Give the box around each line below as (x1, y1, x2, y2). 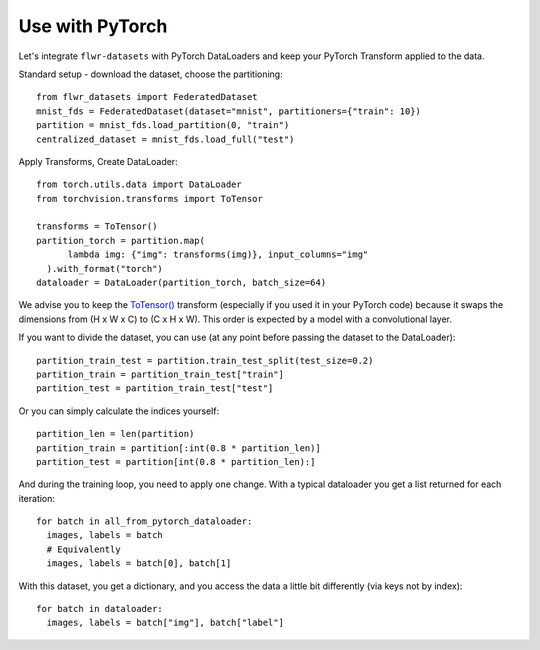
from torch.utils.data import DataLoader (36, 179, 242, 190)
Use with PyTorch (18, 15, 168, 37)
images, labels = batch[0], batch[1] (46, 558, 232, 569)
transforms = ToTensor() (36, 221, 158, 232)
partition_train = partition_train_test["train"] (36, 368, 285, 380)
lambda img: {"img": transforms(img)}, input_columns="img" (67, 249, 369, 260)
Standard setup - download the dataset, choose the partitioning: (18, 68, 284, 80)
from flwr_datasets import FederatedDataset (36, 91, 259, 103)
